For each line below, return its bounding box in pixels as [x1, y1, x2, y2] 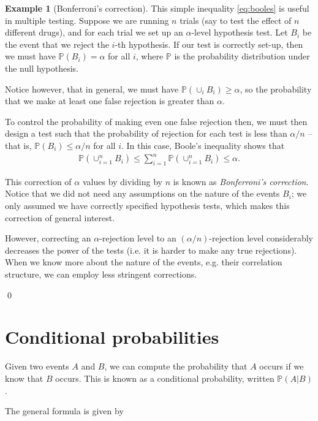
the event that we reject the [5, 37, 109, 50]
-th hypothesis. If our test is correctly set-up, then [115, 37, 303, 50]
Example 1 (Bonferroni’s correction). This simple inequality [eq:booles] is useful [5, 2, 309, 14]
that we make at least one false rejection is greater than [5, 94, 214, 107]
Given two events [5, 360, 69, 373]
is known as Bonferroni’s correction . [173, 175, 309, 188]
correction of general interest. [5, 211, 115, 224]
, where [135, 50, 164, 63]
